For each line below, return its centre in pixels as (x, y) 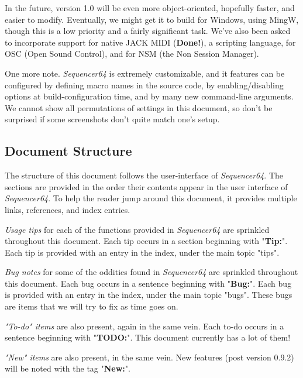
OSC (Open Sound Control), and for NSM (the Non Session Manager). (132, 54)
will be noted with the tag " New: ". (68, 368)
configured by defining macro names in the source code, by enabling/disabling (144, 85)
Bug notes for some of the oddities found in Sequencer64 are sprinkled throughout (151, 272)
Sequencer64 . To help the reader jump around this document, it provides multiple (151, 198)
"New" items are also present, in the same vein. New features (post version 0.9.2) (149, 357)
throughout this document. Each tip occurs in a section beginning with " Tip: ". (146, 241)
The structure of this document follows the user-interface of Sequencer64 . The (144, 175)
